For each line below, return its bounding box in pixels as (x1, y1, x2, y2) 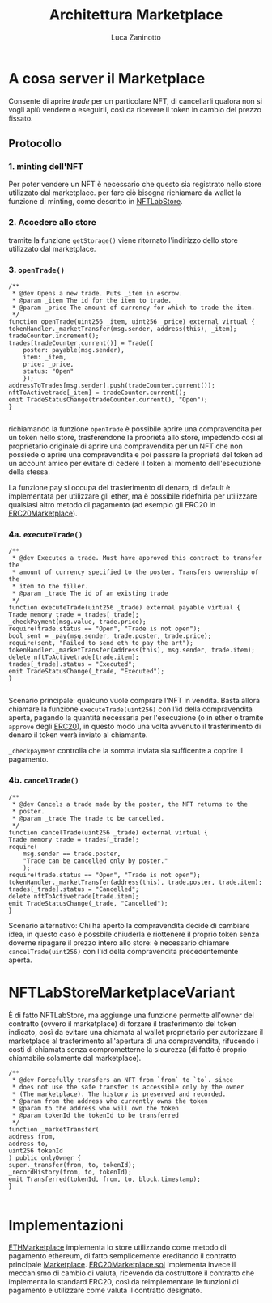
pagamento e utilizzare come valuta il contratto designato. (8, 1285, 202, 1296)
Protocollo (8, 137, 62, 151)
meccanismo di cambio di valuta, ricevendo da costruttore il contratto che (8, 1268, 255, 1278)
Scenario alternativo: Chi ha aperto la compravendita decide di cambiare (8, 920, 250, 930)
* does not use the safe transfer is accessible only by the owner (11, 1083, 244, 1091)
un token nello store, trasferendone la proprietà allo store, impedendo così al (8, 432, 264, 442)
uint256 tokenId (8, 1147, 63, 1155)
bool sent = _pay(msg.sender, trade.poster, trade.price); (8, 632, 212, 640)
